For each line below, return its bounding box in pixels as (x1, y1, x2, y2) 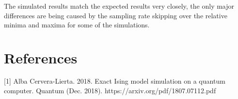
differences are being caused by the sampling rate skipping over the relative (4, 10, 227, 20)
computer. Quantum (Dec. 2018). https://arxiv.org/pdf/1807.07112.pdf (4, 85, 216, 95)
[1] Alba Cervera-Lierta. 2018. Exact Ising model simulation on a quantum (4, 75, 225, 86)
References (4, 48, 78, 67)
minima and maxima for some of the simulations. (4, 20, 150, 30)
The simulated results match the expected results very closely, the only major (4, 1, 235, 11)
